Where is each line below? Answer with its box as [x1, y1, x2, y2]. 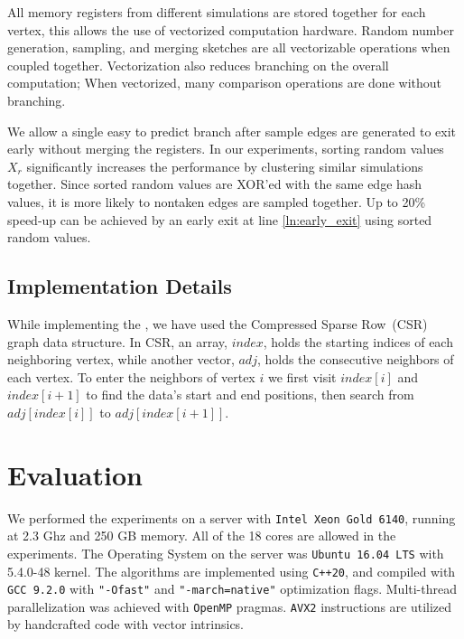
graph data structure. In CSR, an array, [7, 332, 227, 351]
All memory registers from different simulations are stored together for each [7, 3, 426, 21]
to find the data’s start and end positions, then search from [86, 385, 414, 404]
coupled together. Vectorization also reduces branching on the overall [7, 55, 389, 74]
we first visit [267, 367, 337, 386]
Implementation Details [7, 272, 232, 300]
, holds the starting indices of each [263, 332, 453, 351]
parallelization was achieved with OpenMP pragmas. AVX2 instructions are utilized [7, 597, 452, 616]
